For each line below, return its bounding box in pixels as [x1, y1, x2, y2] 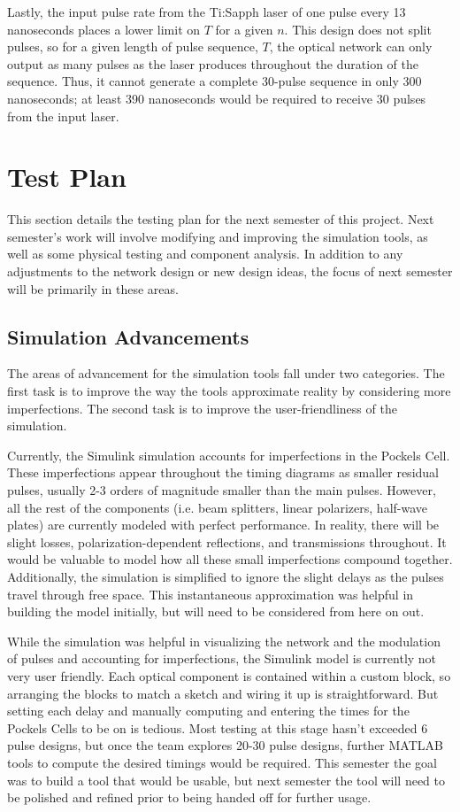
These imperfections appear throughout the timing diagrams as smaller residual [7, 463, 439, 482]
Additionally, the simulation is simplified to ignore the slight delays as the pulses [7, 567, 444, 585]
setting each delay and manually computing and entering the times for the [7, 701, 410, 720]
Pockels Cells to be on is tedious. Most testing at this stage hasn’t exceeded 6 [7, 718, 428, 737]
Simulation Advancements [7, 322, 249, 350]
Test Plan [7, 159, 126, 195]
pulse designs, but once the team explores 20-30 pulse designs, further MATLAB [7, 736, 443, 754]
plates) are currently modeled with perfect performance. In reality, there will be [7, 515, 440, 534]
